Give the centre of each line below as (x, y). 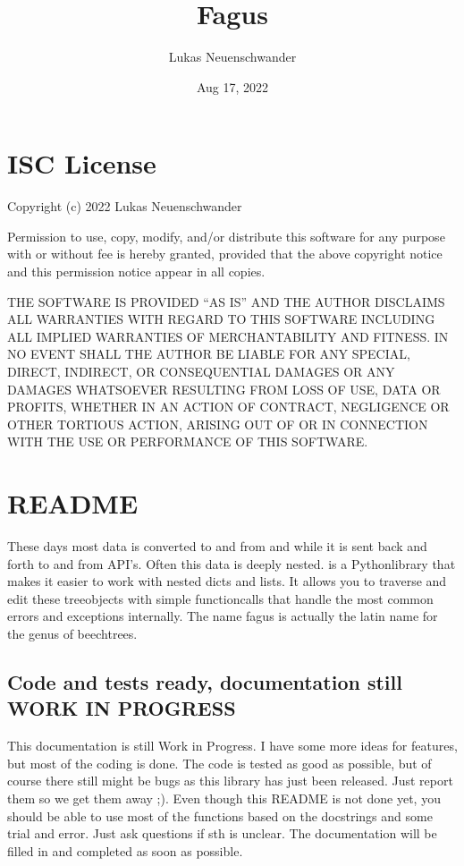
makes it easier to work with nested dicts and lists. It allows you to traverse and (227, 581)
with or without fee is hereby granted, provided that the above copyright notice (225, 254)
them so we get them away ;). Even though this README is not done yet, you (224, 798)
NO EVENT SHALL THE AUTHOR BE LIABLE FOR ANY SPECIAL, (209, 354)
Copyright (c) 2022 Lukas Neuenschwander (125, 206)
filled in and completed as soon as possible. (125, 850)
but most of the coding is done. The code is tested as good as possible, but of (219, 763)
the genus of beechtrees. (72, 634)
